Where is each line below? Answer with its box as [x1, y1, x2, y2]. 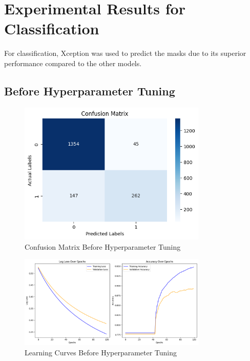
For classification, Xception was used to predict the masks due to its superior [4, 48, 246, 58]
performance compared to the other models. [4, 57, 142, 68]
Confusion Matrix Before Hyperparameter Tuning [25, 241, 181, 252]
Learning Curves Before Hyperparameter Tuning [25, 347, 177, 358]
